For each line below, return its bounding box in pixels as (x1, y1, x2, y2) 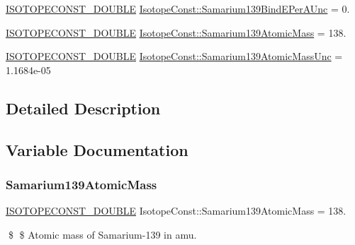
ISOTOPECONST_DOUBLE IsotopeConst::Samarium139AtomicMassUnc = (6, 49, 343, 64)
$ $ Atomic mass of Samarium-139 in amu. (8, 227, 197, 241)
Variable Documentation (6, 138, 188, 160)
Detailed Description (6, 97, 161, 119)
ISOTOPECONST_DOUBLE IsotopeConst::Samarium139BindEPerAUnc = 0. (6, 1, 350, 16)
